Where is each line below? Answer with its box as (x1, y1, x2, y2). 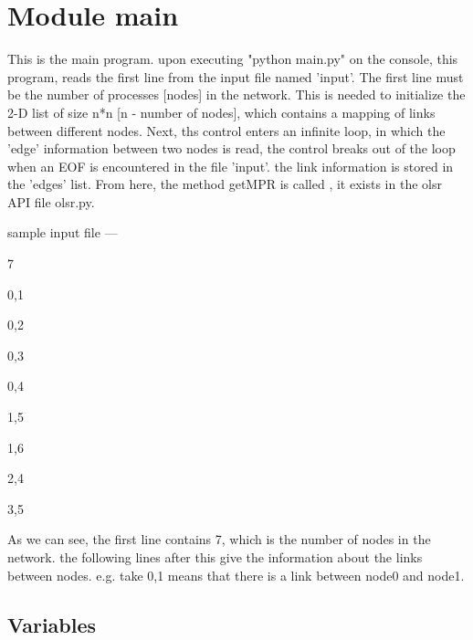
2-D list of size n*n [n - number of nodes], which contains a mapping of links (7, 102, 436, 121)
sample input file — (7, 223, 118, 242)
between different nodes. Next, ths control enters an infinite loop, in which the (7, 121, 446, 140)
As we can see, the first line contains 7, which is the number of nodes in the (7, 530, 431, 549)
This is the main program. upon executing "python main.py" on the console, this (7, 49, 458, 68)
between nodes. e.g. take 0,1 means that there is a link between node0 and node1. (7, 565, 465, 584)
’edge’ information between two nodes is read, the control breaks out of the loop (7, 139, 456, 158)
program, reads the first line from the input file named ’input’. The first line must (7, 67, 464, 86)
